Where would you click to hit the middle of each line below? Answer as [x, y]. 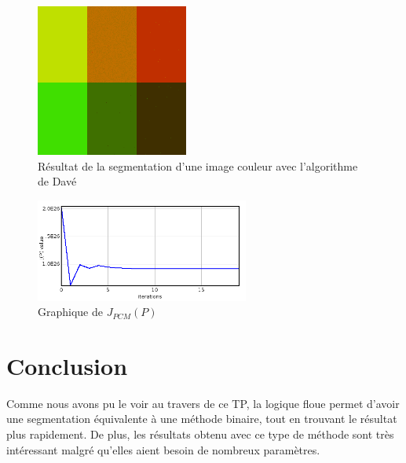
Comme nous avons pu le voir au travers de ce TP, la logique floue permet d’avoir [203, 403]
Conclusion [67, 365]
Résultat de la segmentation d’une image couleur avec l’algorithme [198, 165]
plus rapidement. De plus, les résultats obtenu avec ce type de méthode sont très [200, 434]
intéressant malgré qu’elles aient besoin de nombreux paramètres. [163, 449]
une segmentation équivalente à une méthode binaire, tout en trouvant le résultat [202, 419]
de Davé [57, 181]
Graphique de [70, 312]
